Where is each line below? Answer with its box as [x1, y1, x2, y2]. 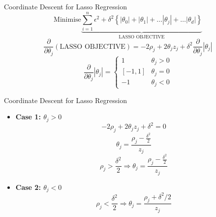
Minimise [54, 16, 81, 24]
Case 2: [15, 181, 41, 192]
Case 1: [15, 111, 41, 122]
